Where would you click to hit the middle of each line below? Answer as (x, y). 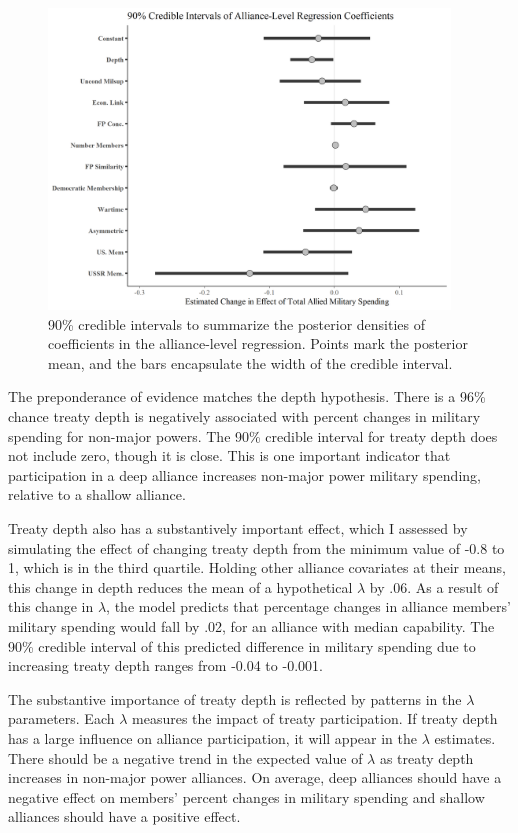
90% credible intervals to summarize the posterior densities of (236, 323)
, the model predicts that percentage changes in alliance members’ (308, 606)
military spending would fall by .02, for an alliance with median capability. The (251, 626)
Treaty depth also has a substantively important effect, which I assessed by (238, 528)
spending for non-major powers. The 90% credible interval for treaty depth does (253, 435)
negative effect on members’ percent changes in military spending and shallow (246, 796)
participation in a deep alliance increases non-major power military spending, (244, 474)
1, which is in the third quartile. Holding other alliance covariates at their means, (257, 567)
